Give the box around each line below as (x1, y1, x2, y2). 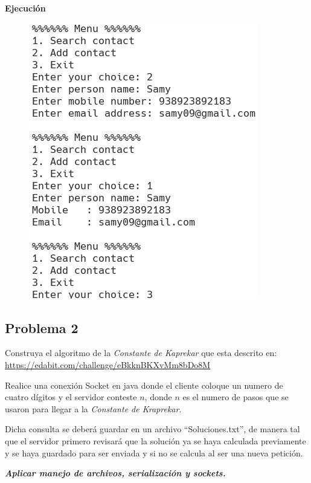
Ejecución (5, 2, 46, 14)
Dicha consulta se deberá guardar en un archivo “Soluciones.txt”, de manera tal (5, 423, 300, 435)
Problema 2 (5, 318, 79, 337)
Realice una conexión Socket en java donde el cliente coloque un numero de (5, 378, 283, 391)
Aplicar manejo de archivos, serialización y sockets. (5, 467, 226, 479)
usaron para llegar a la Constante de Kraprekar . (5, 402, 182, 415)
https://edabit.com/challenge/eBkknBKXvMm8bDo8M (5, 358, 211, 371)
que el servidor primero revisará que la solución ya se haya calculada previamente (5, 434, 306, 447)
